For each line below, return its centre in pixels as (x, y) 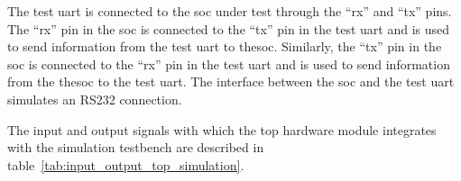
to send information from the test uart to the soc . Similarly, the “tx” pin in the (225, 46)
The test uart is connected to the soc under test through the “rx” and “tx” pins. (230, 11)
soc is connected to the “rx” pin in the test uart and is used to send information (229, 63)
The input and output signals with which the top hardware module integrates (222, 129)
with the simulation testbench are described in (136, 147)
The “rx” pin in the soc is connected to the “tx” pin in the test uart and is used (229, 28)
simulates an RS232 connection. (95, 99)
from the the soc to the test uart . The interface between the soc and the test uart (231, 81)
